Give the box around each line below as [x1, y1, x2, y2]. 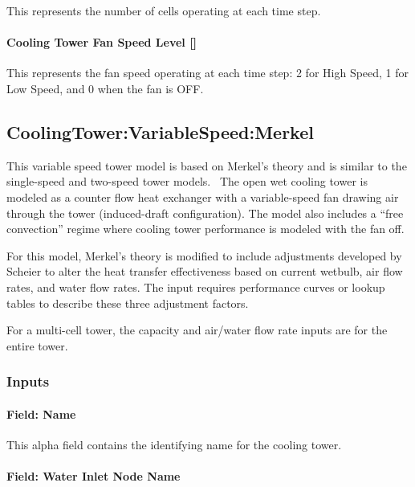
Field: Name [6, 405, 76, 422]
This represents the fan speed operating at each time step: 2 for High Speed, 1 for [6, 64, 409, 81]
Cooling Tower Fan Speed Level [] [6, 34, 197, 51]
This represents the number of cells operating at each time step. [6, 2, 321, 18]
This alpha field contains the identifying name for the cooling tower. [6, 436, 342, 452]
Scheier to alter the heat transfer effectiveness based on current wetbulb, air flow [6, 263, 403, 280]
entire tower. [6, 337, 68, 354]
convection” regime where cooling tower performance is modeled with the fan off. [6, 220, 405, 237]
